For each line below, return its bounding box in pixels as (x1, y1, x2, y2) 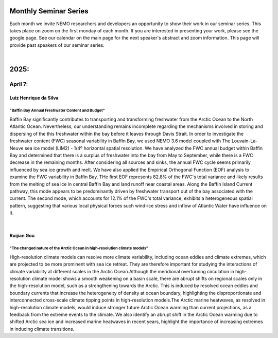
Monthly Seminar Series (9, 7, 89, 15)
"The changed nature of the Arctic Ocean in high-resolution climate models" (9, 246, 149, 251)
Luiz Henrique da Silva (9, 95, 59, 101)
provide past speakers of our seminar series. (9, 42, 105, 48)
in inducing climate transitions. (9, 326, 75, 332)
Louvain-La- (231, 138, 258, 144)
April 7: (9, 80, 28, 87)
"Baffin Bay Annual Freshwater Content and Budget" (9, 108, 105, 113)
